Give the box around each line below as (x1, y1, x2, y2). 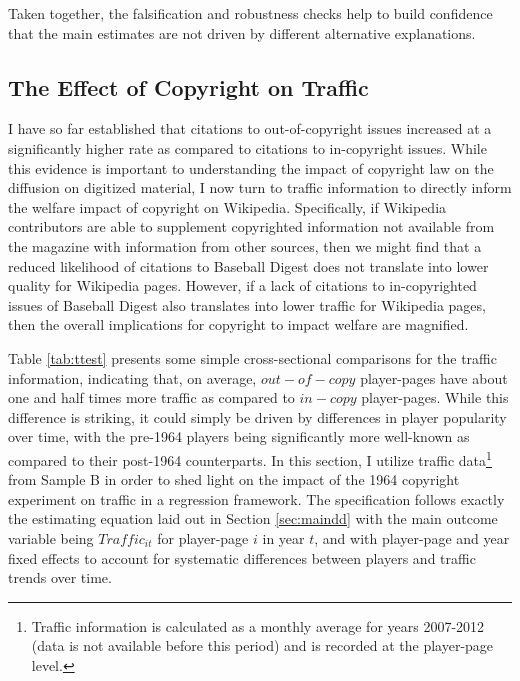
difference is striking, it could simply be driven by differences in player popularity (8, 406, 507, 427)
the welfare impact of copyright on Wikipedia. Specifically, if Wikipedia (8, 196, 447, 217)
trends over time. (8, 567, 112, 588)
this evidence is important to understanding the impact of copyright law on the (8, 157, 494, 178)
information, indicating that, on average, (8, 367, 257, 388)
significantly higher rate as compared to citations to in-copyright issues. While (8, 137, 487, 158)
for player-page (157, 527, 249, 548)
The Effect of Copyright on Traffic (8, 71, 369, 102)
